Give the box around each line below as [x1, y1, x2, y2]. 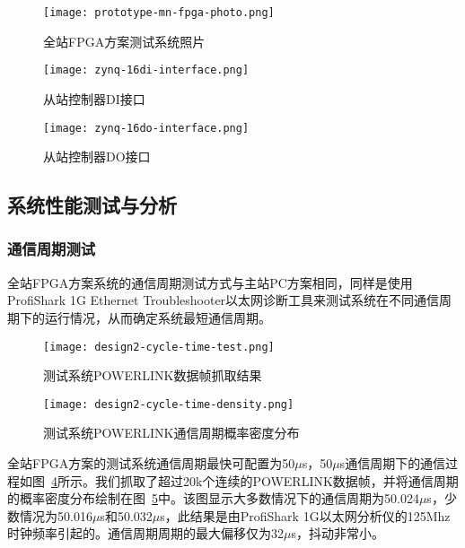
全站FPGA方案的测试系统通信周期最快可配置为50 [7, 454, 295, 473]
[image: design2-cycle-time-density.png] [43, 397, 294, 411]
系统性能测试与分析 [7, 191, 177, 219]
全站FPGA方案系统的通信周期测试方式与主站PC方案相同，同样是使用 [7, 273, 413, 291]
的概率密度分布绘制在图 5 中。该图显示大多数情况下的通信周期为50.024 [7, 489, 419, 508]
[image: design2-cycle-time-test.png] [43, 340, 275, 353]
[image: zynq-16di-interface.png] [43, 64, 250, 77]
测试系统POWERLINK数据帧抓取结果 [43, 366, 262, 385]
